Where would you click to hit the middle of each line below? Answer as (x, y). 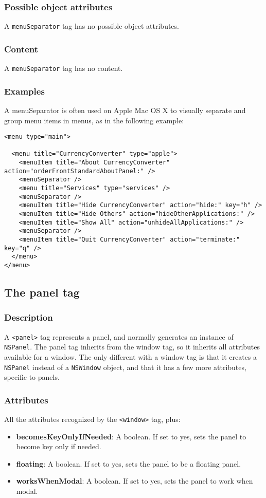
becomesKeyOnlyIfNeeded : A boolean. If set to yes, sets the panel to (131, 436)
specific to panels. (32, 377)
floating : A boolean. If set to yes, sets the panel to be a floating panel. (129, 463)
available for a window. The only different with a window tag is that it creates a (131, 356)
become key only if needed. (59, 446)
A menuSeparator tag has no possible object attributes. (92, 26)
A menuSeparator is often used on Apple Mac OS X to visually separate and (125, 110)
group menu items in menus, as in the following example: (94, 120)
